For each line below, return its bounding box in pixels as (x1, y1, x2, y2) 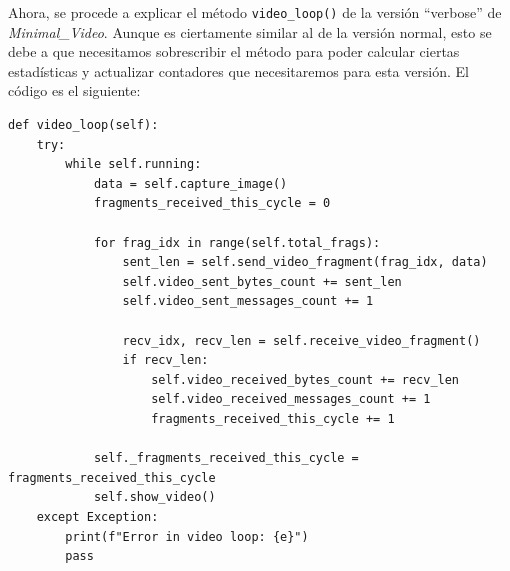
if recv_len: (122, 353, 209, 368)
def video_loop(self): (8, 118, 159, 133)
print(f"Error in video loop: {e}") (65, 529, 309, 544)
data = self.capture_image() (93, 176, 288, 191)
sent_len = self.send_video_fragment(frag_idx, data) (122, 255, 488, 270)
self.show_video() (93, 490, 216, 505)
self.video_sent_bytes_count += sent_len (122, 274, 402, 289)
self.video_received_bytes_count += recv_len (151, 372, 460, 387)
